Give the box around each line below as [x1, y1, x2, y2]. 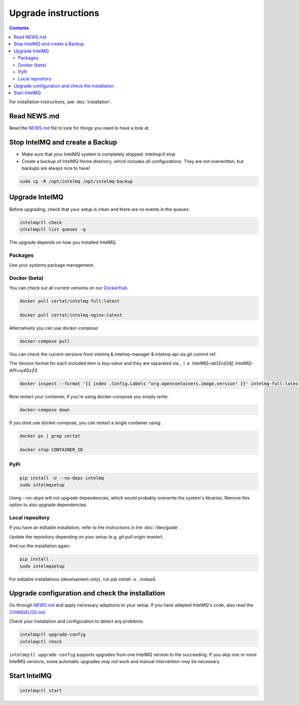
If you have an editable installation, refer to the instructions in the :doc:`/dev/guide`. [9, 525, 180, 530]
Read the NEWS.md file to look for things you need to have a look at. [9, 125, 150, 131]
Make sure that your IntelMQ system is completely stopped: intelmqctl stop [21, 151, 175, 157]
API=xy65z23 [9, 367, 37, 373]
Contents [9, 25, 29, 31]
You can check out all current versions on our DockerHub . [9, 285, 129, 291]
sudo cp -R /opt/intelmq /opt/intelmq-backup [19, 178, 133, 184]
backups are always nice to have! [21, 165, 91, 172]
